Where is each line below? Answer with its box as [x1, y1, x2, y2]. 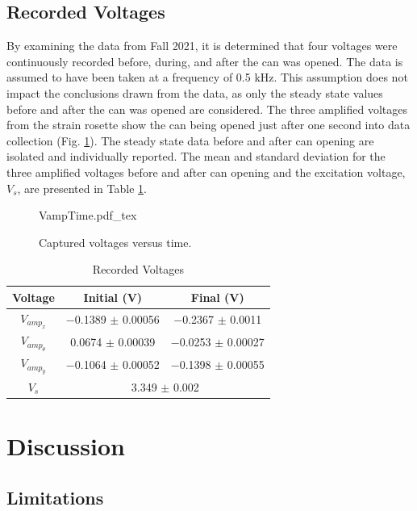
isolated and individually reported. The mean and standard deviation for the [6, 148, 386, 165]
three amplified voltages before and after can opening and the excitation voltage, [6, 163, 406, 180]
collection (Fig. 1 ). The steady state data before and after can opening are [6, 132, 374, 149]
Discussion [6, 429, 125, 463]
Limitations [6, 484, 104, 509]
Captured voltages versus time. [39, 233, 192, 250]
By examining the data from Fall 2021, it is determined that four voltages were [6, 37, 398, 54]
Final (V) [190, 288, 244, 305]
